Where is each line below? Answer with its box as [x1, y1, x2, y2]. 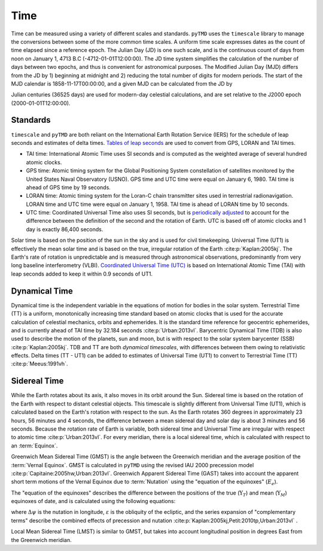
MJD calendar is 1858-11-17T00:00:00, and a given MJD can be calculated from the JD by [11, 80, 233, 87]
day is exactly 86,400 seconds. [26, 225, 103, 233]
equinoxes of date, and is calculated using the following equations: [11, 498, 176, 505]
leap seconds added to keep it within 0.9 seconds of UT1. [11, 270, 153, 277]
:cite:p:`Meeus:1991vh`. [11, 360, 68, 368]
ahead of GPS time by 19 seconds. [26, 183, 111, 191]
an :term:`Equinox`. [11, 442, 58, 449]
